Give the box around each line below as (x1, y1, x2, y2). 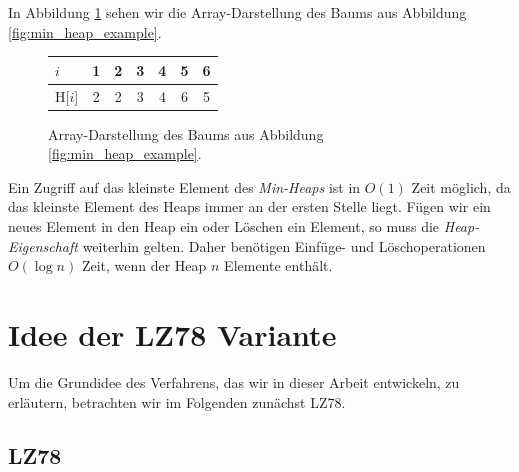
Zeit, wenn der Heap (81, 255, 207, 276)
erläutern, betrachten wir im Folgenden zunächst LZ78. (8, 391, 346, 412)
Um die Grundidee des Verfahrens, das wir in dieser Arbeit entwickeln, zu (8, 371, 460, 392)
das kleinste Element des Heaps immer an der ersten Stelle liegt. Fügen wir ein (8, 196, 491, 217)
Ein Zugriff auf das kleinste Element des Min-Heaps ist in (8, 176, 361, 197)
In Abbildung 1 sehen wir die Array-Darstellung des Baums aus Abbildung (8, 2, 467, 22)
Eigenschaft (8, 235, 78, 256)
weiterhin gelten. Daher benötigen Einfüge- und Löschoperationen (82, 235, 486, 256)
